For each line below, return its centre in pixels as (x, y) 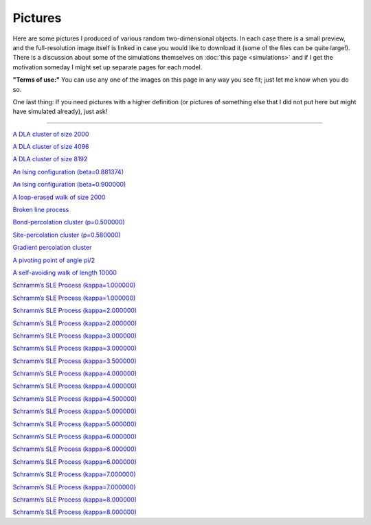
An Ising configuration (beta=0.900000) (69, 185)
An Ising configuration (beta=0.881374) (68, 172)
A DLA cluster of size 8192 (50, 159)
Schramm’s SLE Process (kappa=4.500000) (75, 399)
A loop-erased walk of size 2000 (59, 197)
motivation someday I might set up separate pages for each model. (108, 67)
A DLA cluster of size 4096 (51, 147)
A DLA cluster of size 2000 (51, 134)
